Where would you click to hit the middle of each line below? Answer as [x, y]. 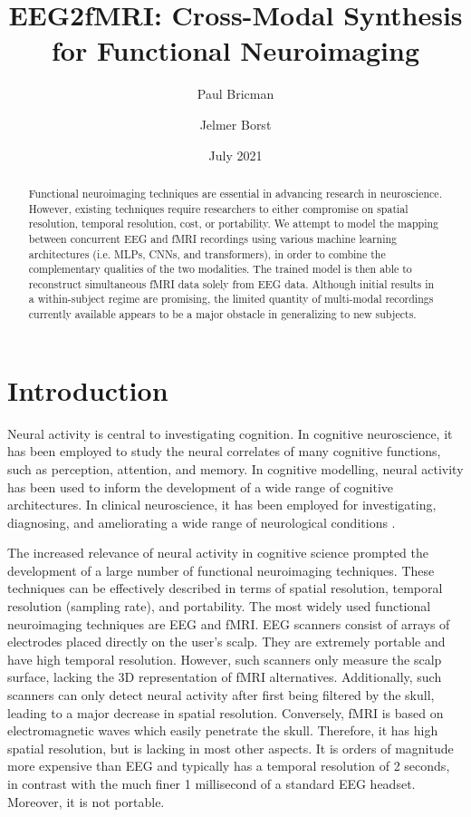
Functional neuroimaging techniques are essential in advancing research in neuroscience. [235, 193]
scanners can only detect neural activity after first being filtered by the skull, [221, 695]
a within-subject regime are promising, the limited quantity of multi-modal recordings [231, 299]
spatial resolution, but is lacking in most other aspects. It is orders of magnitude [231, 748]
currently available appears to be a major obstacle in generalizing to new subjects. [222, 314]
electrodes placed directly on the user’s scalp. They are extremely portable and [226, 642]
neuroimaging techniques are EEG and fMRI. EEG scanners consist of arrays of [229, 623]
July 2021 [235, 155]
